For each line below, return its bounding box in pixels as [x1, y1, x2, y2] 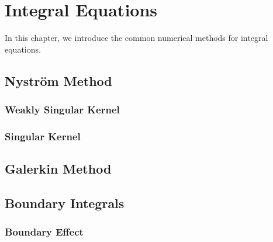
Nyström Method [5, 71, 112, 89]
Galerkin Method [5, 160, 112, 178]
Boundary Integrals [5, 193, 125, 212]
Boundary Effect [5, 224, 84, 239]
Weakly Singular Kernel [5, 102, 120, 117]
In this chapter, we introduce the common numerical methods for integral [5, 32, 268, 44]
